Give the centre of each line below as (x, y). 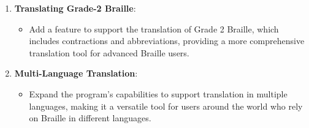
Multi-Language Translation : (76, 73)
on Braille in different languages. (90, 118)
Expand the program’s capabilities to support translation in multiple (158, 93)
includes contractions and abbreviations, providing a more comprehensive (167, 41)
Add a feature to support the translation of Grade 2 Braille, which (154, 28)
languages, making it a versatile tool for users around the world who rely (166, 106)
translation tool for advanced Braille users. (109, 52)
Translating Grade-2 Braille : (75, 8)
